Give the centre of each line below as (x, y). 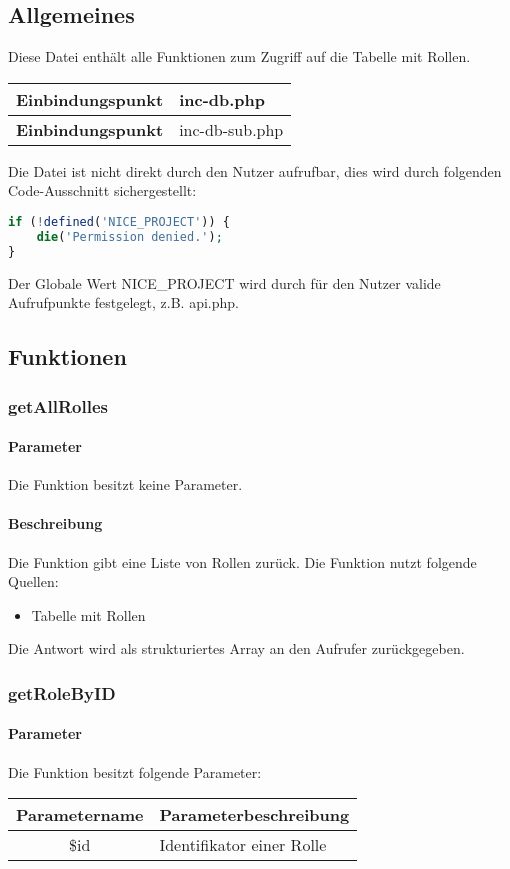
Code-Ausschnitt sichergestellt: (102, 190)
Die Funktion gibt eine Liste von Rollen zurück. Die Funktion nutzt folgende (242, 561)
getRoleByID (62, 692)
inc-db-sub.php (231, 129)
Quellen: (33, 581)
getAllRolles (58, 405)
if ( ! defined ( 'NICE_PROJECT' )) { (119, 221)
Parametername (80, 815)
